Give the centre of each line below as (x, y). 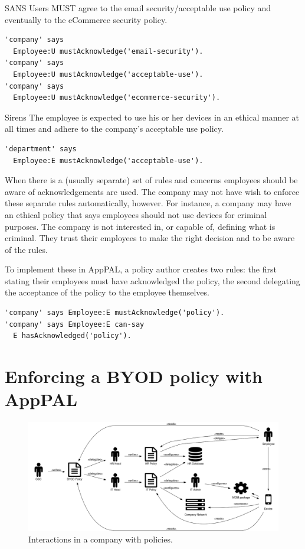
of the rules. (26, 249)
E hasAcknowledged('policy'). (72, 336)
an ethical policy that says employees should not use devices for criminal (136, 214)
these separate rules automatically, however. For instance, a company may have (148, 203)
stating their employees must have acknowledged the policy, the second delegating (152, 280)
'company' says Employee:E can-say (75, 324)
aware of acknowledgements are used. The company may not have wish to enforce (152, 191)
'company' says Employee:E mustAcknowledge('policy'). (115, 313)
